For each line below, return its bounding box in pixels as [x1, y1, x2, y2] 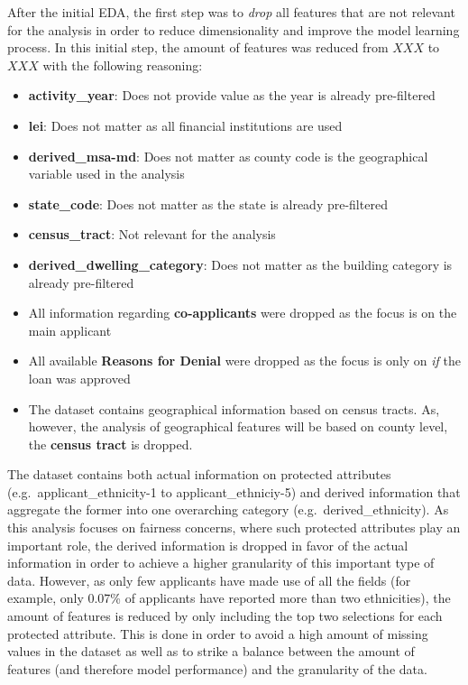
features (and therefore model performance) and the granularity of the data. [7, 659, 427, 678]
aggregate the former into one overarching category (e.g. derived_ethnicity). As [7, 500, 449, 519]
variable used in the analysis [28, 164, 185, 183]
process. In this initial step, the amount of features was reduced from [7, 38, 389, 57]
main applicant [28, 320, 112, 339]
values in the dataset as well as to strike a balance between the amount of [7, 642, 415, 661]
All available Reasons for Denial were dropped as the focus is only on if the [28, 351, 462, 370]
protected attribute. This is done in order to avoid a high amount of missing [7, 624, 428, 643]
